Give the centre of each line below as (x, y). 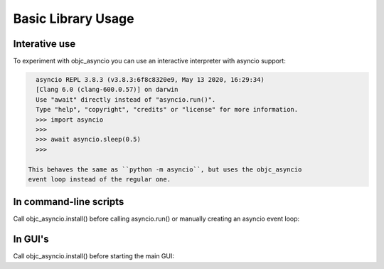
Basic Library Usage (74, 19)
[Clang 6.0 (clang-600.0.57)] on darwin (107, 90)
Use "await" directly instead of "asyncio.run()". (126, 99)
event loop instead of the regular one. (99, 179)
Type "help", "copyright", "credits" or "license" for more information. (167, 110)
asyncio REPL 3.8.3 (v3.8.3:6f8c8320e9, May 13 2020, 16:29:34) (150, 80)
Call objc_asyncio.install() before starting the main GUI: (94, 256)
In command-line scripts (69, 202)
